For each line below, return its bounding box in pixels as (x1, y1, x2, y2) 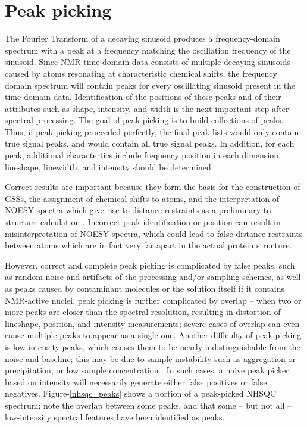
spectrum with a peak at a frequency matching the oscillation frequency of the (5, 43, 291, 56)
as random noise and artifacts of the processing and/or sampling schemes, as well (5, 270, 301, 283)
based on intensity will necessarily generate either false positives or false (5, 375, 267, 388)
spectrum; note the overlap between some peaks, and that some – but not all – (5, 398, 292, 411)
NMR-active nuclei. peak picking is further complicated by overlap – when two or (5, 294, 302, 306)
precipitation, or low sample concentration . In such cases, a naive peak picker (5, 364, 289, 376)
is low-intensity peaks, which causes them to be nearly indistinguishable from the (5, 340, 300, 353)
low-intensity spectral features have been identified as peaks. (5, 410, 225, 423)
